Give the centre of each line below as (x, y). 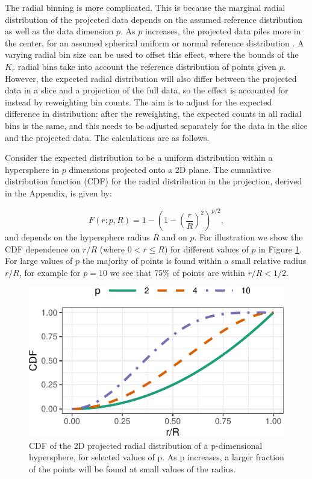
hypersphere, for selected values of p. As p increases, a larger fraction (157, 457)
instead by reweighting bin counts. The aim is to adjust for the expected (139, 102)
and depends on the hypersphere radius (77, 237)
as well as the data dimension (59, 31)
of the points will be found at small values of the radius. (133, 468)
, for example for (50, 272)
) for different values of (206, 249)
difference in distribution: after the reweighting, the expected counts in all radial (153, 114)
